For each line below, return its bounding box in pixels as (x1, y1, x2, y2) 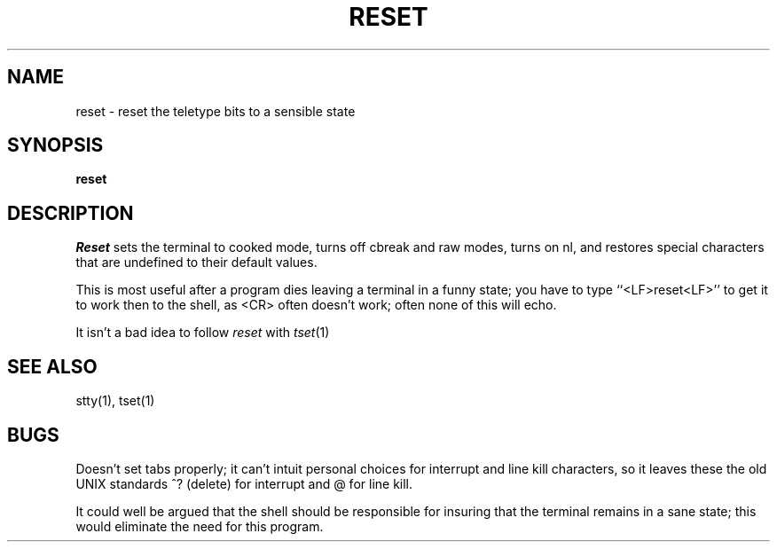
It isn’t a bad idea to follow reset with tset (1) (75, 325, 330, 341)
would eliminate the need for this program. (75, 518, 324, 534)
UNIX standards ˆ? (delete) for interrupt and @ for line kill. (75, 475, 413, 491)
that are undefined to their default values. (75, 255, 318, 271)
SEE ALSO (7, 355, 98, 378)
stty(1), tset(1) (75, 393, 155, 409)
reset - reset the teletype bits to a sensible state (75, 103, 356, 119)
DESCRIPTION (7, 201, 134, 224)
